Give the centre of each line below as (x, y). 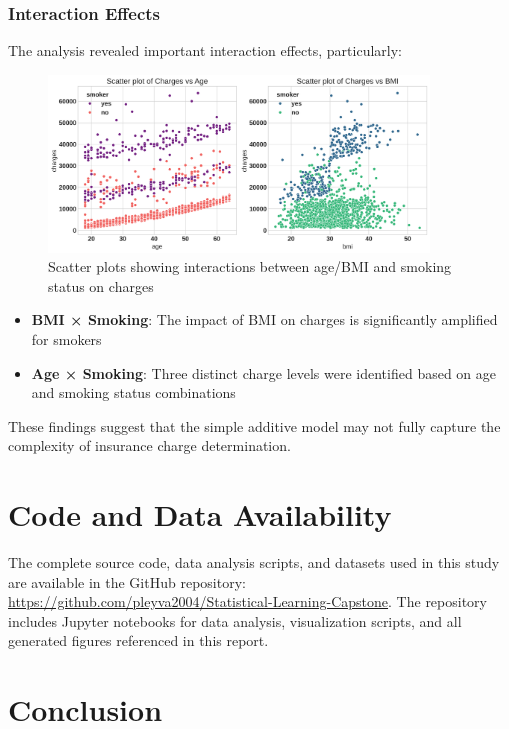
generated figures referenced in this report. (138, 640)
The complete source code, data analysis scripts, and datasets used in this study (254, 562)
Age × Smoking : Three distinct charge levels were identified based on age (264, 372)
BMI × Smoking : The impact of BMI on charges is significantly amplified (264, 319)
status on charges (101, 285)
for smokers (66, 338)
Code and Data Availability (200, 514)
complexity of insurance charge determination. (149, 445)
